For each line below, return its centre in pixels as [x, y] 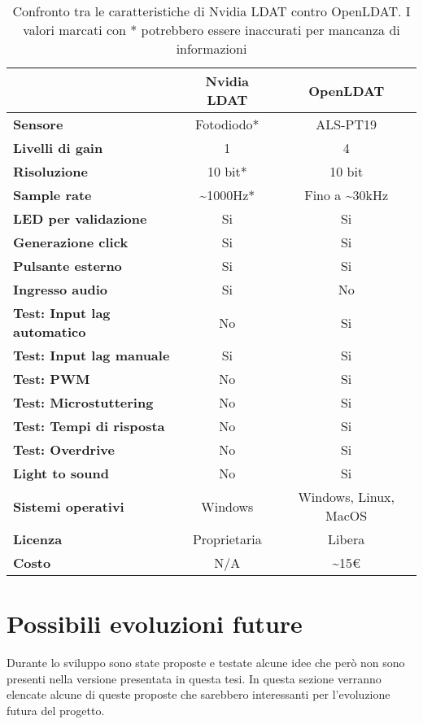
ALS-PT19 [346, 124]
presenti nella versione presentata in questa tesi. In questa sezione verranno [194, 678]
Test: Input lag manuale [92, 355]
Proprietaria [227, 539]
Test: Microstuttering [83, 402]
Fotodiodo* [227, 124]
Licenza [38, 539]
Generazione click [71, 242]
